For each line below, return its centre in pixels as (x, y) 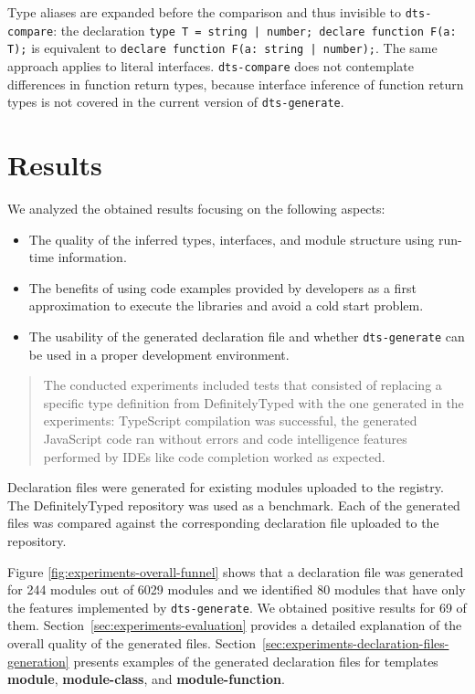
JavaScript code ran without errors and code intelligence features (225, 438)
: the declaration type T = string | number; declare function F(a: (255, 30)
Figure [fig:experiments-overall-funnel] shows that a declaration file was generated (236, 571)
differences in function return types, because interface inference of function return (236, 84)
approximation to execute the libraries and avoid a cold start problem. (226, 305)
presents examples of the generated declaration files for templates (256, 661)
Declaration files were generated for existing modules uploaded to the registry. (226, 487)
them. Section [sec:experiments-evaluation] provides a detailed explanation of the (235, 625)
